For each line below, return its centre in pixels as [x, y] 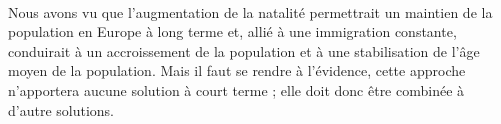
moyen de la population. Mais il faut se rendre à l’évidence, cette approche [237, 70]
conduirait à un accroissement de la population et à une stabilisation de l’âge [244, 50]
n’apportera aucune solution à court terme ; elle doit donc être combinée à [236, 89]
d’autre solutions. [61, 109]
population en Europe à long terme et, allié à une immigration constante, [232, 31]
